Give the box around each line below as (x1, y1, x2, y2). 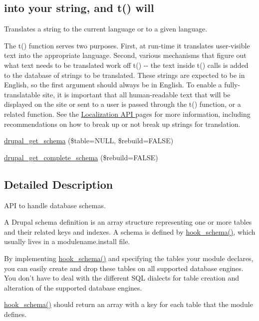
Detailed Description (4, 176, 113, 192)
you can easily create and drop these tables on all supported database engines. (4, 263, 244, 273)
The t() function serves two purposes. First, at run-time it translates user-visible (4, 40, 250, 50)
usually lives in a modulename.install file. (4, 236, 130, 247)
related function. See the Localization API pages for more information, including (4, 108, 251, 119)
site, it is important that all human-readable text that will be (42, 89, 231, 99)
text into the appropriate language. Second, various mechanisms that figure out (4, 50, 247, 60)
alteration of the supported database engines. (4, 282, 142, 293)
